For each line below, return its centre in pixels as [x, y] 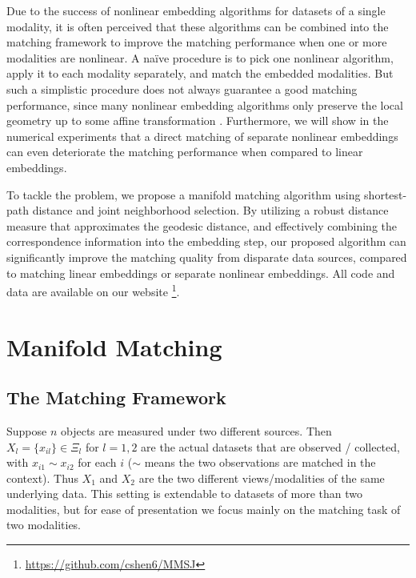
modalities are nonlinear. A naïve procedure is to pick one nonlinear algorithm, [200, 57]
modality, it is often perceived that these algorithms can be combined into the [198, 26]
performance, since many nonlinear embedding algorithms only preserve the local [205, 104]
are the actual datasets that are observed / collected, [270, 446]
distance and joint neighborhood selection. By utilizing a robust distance [210, 210]
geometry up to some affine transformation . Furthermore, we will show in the [198, 120]
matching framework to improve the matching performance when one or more [197, 42]
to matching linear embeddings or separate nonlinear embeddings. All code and [201, 273]
